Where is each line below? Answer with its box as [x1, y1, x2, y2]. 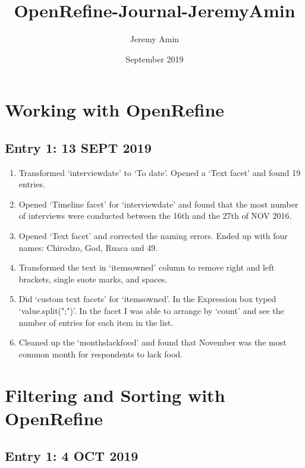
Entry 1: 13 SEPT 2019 [5, 138, 152, 156]
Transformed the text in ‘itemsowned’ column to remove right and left [18, 261, 275, 274]
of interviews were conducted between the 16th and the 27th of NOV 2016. [18, 209, 292, 222]
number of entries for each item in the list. [18, 316, 174, 328]
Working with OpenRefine [5, 98, 225, 122]
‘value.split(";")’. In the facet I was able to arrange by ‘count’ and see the [18, 304, 284, 317]
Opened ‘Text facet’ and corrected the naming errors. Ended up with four [18, 230, 288, 242]
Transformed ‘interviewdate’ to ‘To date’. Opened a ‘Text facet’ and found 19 [18, 166, 301, 178]
